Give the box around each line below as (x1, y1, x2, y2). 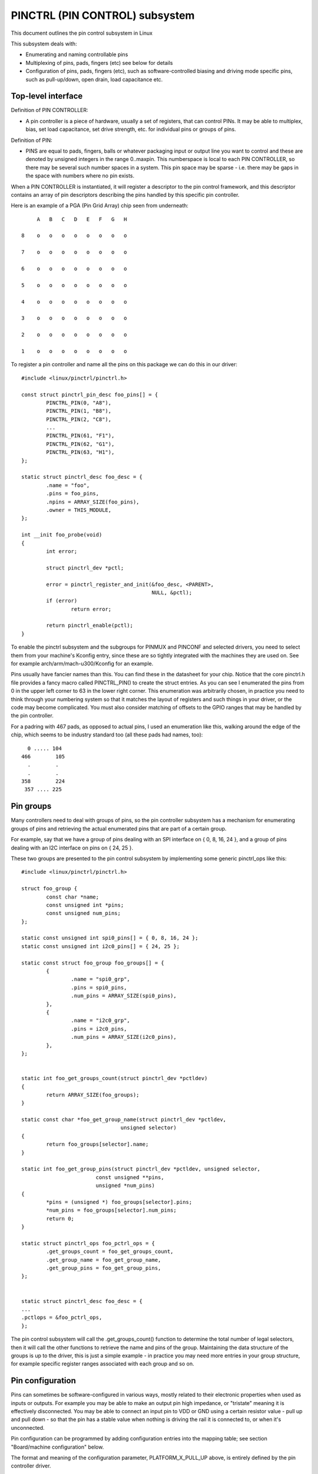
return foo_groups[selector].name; (46, 1141, 149, 1148)
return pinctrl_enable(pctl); (46, 622, 134, 629)
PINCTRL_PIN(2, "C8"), (46, 416, 112, 423)
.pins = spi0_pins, (71, 984, 127, 991)
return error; (71, 606, 112, 613)
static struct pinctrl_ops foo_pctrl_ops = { (21, 1240, 155, 1246)
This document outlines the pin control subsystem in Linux (11, 29, 153, 37)
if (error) (46, 597, 78, 604)
